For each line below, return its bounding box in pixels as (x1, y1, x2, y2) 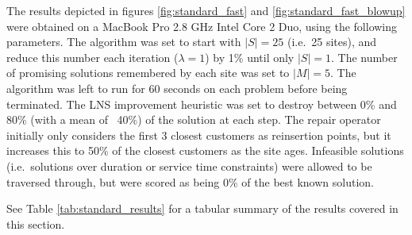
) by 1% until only (205, 48, 295, 65)
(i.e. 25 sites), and (287, 33, 377, 50)
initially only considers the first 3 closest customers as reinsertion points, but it (6, 126, 391, 143)
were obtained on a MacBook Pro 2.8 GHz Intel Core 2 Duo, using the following (6, 17, 398, 34)
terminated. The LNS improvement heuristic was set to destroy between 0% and (6, 95, 397, 112)
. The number (330, 48, 398, 65)
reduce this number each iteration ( (6, 48, 179, 65)
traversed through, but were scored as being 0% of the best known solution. (6, 173, 374, 190)
